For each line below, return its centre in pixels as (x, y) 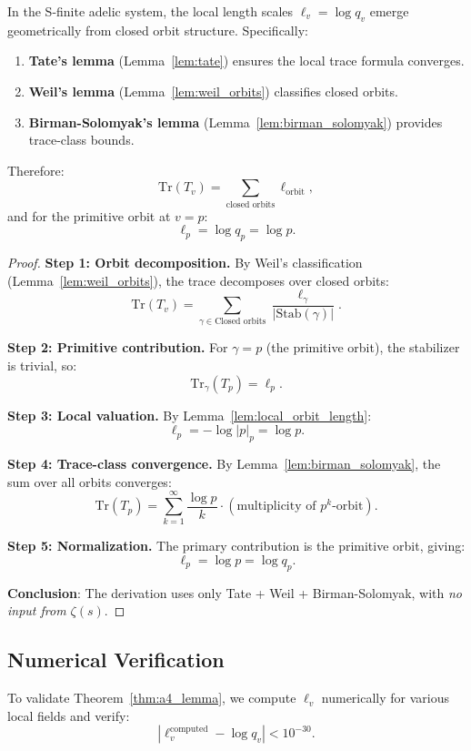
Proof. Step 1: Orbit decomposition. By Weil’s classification (185, 263)
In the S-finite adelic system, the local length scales (150, 11)
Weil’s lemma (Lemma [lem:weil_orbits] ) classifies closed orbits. (213, 91)
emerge (389, 11)
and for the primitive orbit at (89, 215)
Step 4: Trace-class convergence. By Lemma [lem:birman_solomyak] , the (224, 464)
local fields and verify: (69, 715)
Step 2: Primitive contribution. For (118, 347)
